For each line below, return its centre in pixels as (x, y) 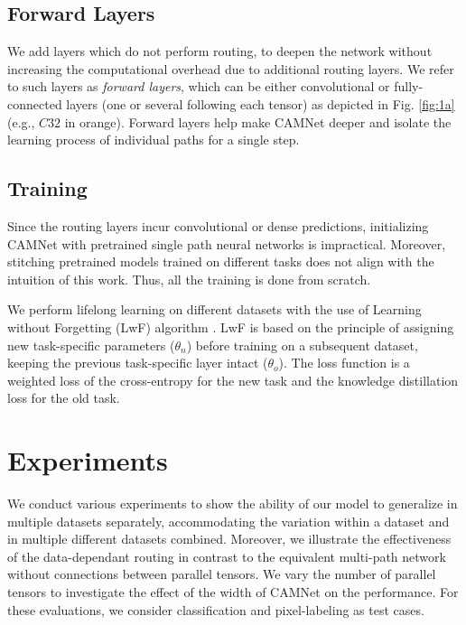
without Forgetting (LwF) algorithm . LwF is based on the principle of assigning (231, 326)
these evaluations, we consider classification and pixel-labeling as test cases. (216, 609)
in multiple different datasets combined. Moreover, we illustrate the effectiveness (229, 539)
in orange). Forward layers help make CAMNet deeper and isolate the (258, 121)
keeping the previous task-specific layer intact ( (138, 363)
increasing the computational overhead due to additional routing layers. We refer (231, 68)
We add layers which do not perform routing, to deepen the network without (220, 51)
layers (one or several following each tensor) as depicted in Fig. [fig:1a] (261, 103)
